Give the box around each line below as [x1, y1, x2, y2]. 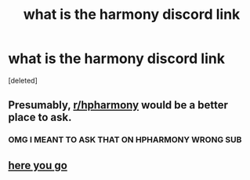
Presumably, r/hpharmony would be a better [8, 98, 229, 112]
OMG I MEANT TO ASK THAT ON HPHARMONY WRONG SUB [8, 134, 242, 145]
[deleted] [8, 75, 38, 85]
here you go [8, 159, 68, 172]
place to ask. [8, 111, 72, 124]
